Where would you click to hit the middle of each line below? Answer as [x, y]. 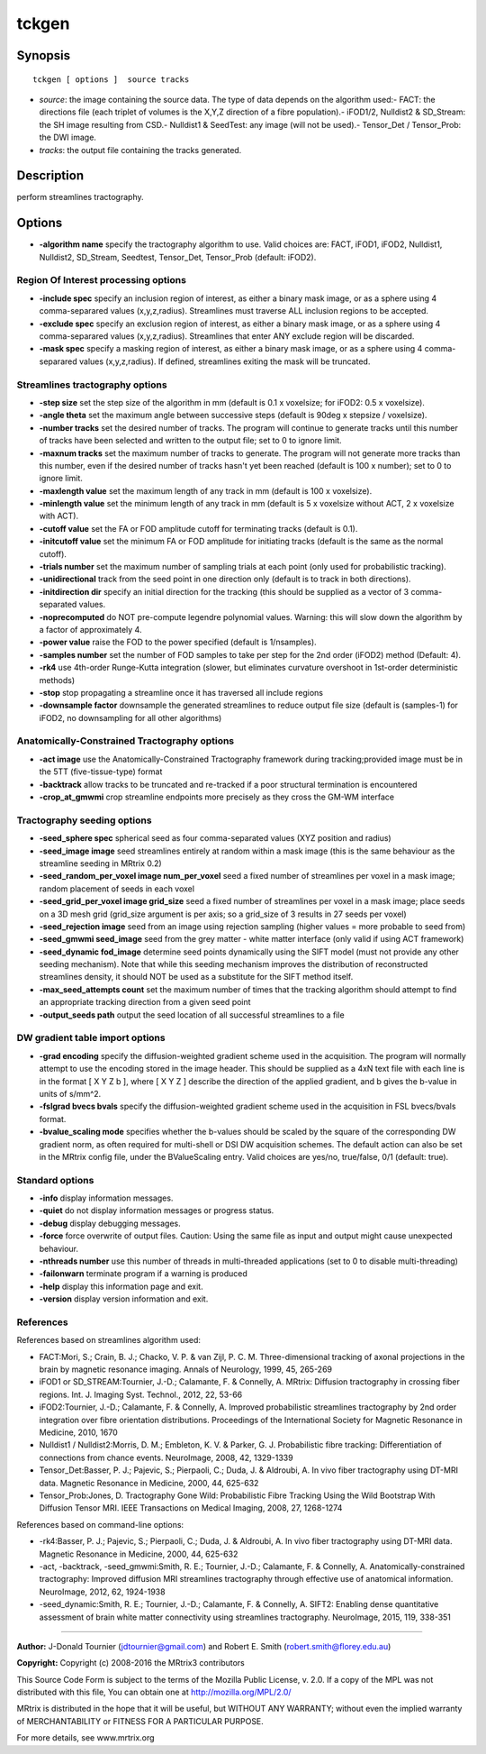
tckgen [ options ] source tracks [111, 79]
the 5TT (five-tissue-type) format [101, 772]
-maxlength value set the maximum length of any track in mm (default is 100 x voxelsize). [206, 490]
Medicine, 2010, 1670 [78, 1432]
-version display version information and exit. [124, 1299]
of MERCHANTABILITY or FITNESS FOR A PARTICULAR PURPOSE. [140, 1721]
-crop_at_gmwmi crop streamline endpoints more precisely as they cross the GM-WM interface [217, 797]
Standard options [55, 1180]
